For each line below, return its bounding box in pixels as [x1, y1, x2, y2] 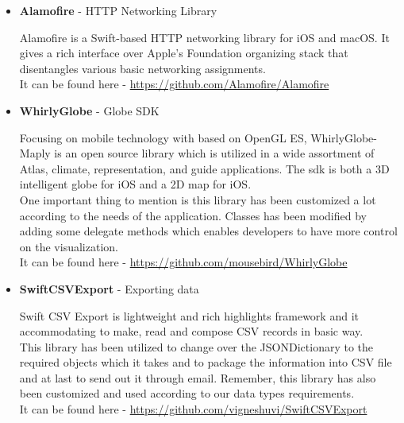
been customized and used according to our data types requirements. [19, 385, 355, 402]
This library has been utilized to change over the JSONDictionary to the [19, 338, 374, 355]
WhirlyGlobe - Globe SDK [19, 102, 160, 118]
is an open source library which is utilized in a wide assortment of [54, 145, 375, 161]
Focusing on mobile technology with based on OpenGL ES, [19, 129, 307, 146]
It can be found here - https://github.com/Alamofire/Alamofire [19, 76, 329, 92]
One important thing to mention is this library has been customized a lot [19, 191, 376, 208]
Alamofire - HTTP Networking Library [19, 2, 217, 18]
